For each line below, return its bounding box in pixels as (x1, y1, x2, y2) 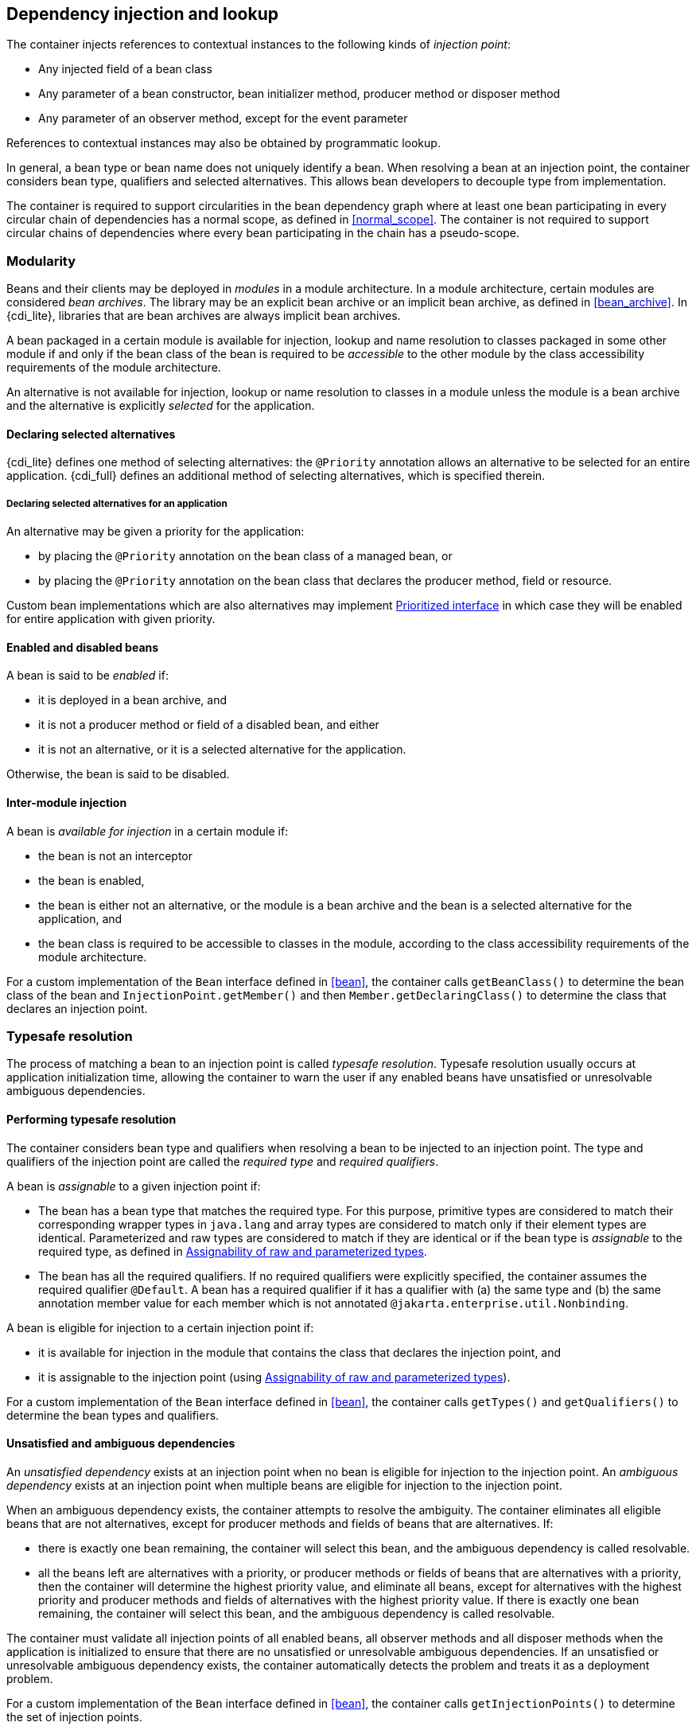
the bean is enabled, (38, 873, 145, 887)
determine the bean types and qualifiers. (6, 1408, 220, 1422)
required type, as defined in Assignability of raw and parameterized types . (38, 1244, 427, 1258)
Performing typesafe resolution (6, 1112, 177, 1126)
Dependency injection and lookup (6, 4, 278, 24)
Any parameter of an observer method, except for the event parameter (38, 111, 408, 126)
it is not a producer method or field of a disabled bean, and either (38, 718, 379, 732)
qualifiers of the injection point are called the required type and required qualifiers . (6, 1154, 439, 1168)
